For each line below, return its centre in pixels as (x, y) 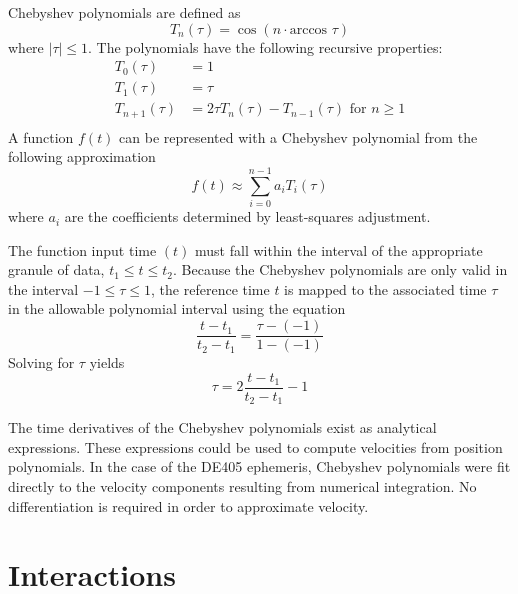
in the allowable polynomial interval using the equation (177, 308)
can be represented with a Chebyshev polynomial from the (298, 136)
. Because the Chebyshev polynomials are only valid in (340, 269)
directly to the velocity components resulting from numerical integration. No (242, 486)
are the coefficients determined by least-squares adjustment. (247, 216)
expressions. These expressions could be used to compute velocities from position (255, 446)
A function (41, 136)
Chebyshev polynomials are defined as (124, 12)
